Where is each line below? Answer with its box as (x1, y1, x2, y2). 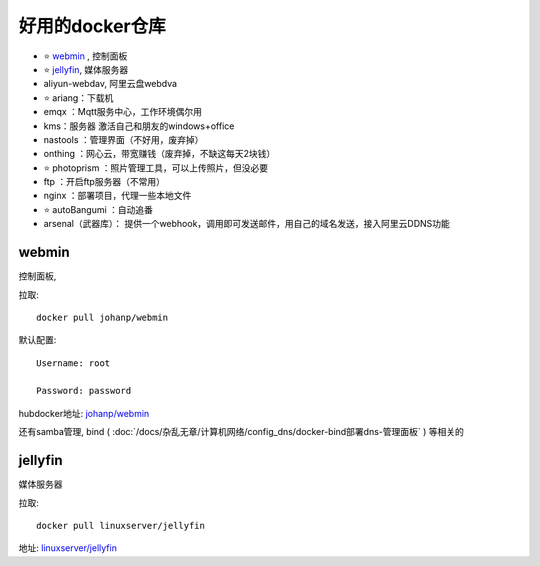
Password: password (36, 385, 132, 397)
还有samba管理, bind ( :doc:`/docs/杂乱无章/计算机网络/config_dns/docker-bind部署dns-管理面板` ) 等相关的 (18, 426, 465, 438)
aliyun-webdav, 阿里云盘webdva (43, 78, 178, 90)
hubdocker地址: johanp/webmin (18, 407, 150, 419)
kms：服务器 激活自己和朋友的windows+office (43, 120, 235, 132)
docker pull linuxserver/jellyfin (36, 520, 205, 531)
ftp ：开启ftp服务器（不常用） (43, 176, 165, 188)
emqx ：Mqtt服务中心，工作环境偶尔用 (43, 106, 202, 118)
